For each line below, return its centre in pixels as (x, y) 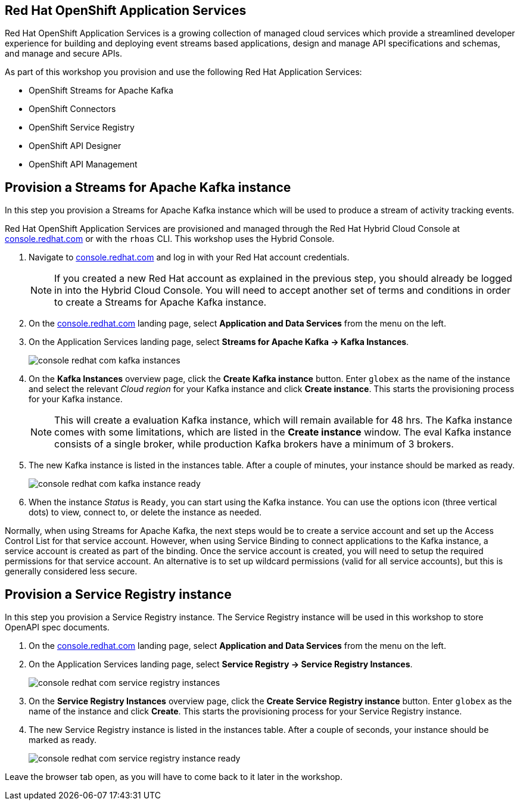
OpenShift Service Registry (82, 128)
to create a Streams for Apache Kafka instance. (161, 302)
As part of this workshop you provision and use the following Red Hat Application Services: (183, 72)
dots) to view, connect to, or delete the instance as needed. (145, 512)
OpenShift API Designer (75, 146)
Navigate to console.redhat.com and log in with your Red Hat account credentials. (189, 257)
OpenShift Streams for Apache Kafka (101, 91)
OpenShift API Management (83, 164)
